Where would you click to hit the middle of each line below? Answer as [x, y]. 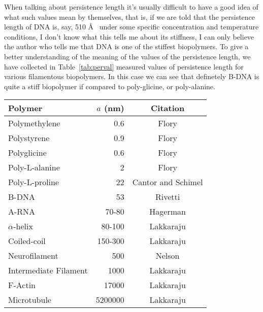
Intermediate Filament [48, 270]
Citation [168, 108]
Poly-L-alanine [34, 167]
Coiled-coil [27, 241]
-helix [23, 226]
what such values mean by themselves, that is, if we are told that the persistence [130, 16]
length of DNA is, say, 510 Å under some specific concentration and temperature [131, 27]
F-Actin [22, 285]
